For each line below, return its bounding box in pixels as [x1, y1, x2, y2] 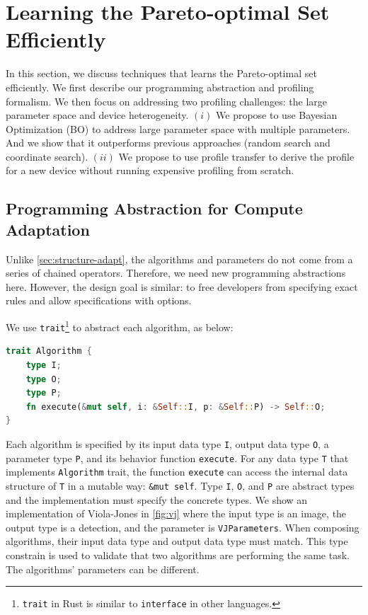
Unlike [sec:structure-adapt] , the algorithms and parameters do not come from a [6, 251, 353, 266]
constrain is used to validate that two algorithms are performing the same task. [6, 547, 350, 562]
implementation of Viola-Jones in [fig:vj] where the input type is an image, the [6, 506, 347, 521]
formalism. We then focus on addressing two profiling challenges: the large [6, 93, 327, 108]
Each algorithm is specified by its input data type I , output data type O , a [6, 436, 329, 451]
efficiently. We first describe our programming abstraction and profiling [6, 79, 314, 94]
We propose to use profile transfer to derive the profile [118, 149, 355, 163]
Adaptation [6, 218, 90, 240]
